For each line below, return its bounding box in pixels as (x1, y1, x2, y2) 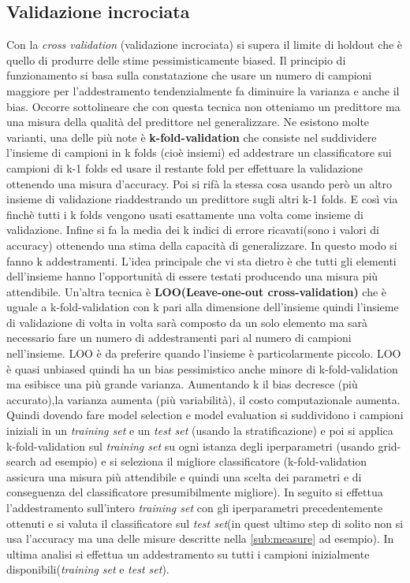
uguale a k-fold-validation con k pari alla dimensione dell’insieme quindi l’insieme (6, 299, 399, 315)
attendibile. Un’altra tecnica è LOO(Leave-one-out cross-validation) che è (6, 283, 387, 299)
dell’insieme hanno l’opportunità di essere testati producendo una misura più (6, 268, 378, 284)
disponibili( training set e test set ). (6, 561, 170, 577)
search (6, 453, 36, 470)
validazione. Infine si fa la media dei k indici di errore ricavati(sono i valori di (6, 221, 379, 238)
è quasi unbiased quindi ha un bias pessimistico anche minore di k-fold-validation (6, 360, 398, 377)
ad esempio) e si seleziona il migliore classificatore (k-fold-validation (39, 453, 367, 470)
